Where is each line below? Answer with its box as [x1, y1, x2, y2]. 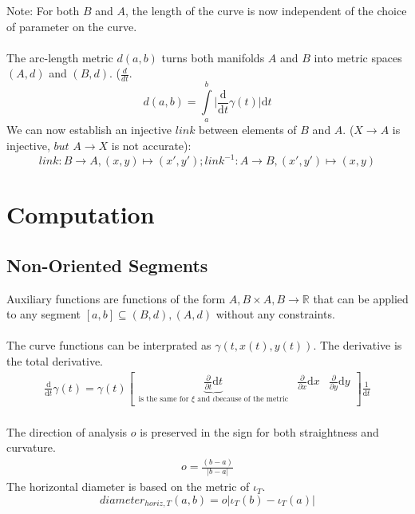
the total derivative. [6, 353, 103, 370]
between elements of [199, 121, 297, 138]
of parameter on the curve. [6, 18, 137, 34]
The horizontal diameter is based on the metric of [6, 478, 250, 495]
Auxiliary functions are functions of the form [6, 290, 226, 306]
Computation [6, 198, 155, 231]
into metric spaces [314, 49, 402, 65]
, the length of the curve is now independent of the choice [125, 2, 407, 18]
